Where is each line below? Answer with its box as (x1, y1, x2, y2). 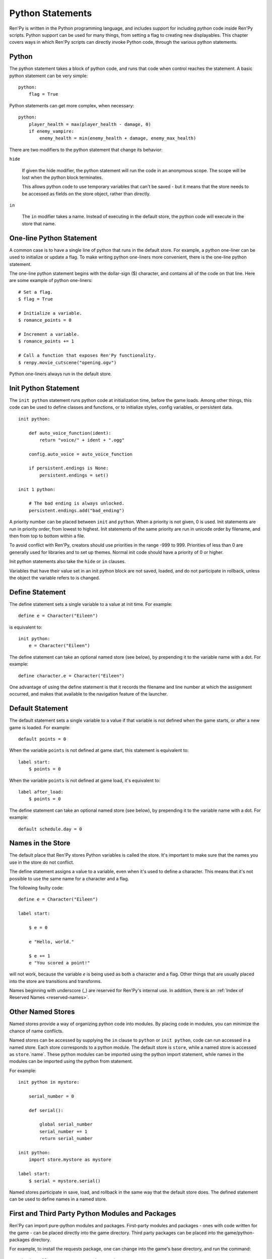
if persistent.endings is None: (28, 465, 109, 471)
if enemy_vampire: (28, 128, 75, 134)
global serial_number (39, 1122, 93, 1128)
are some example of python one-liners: (9, 277, 93, 284)
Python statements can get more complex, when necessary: (9, 102, 134, 108)
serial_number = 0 (28, 1093, 75, 1099)
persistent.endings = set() (39, 472, 109, 478)
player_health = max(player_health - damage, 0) (28, 121, 151, 127)
